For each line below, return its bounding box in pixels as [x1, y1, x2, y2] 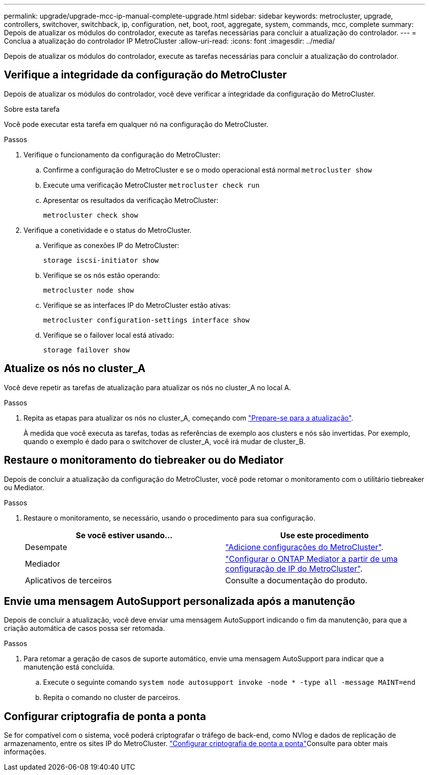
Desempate [25, 542, 68, 552]
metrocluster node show [43, 286, 134, 294]
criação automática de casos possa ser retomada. [4, 624, 165, 633]
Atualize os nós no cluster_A [4, 362, 145, 375]
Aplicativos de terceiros [25, 575, 112, 585]
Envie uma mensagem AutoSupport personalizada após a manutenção [4, 595, 355, 607]
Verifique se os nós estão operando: [43, 271, 160, 279]
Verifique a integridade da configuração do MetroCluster [4, 69, 287, 81]
